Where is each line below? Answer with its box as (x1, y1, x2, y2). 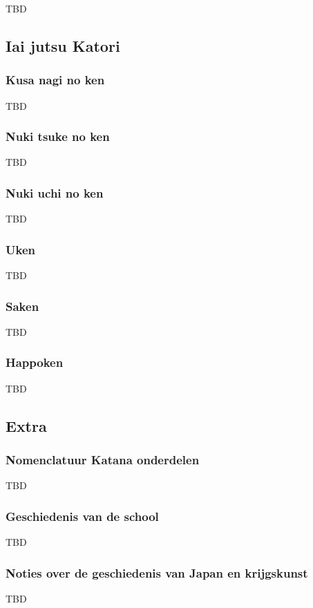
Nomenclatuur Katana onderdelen (6, 450, 200, 468)
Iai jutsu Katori (6, 35, 120, 56)
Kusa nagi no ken (6, 71, 105, 88)
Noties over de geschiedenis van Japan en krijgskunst (6, 564, 308, 581)
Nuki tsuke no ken (6, 128, 110, 145)
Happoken (6, 354, 64, 371)
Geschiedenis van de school (6, 507, 159, 524)
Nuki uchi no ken (6, 184, 104, 201)
